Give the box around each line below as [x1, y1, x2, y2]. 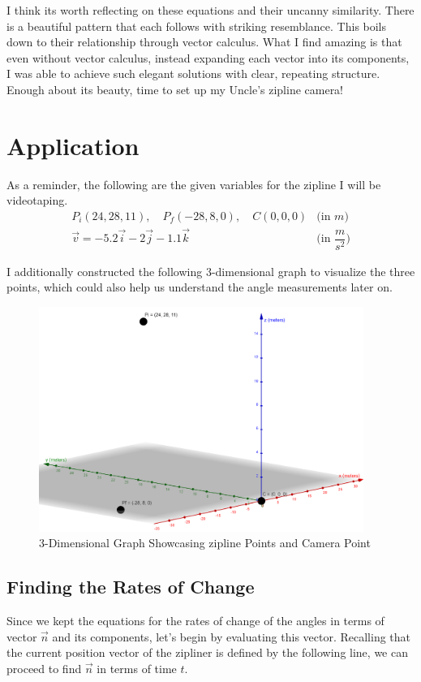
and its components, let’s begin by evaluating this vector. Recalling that [52, 628, 411, 645]
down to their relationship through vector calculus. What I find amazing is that [6, 33, 402, 50]
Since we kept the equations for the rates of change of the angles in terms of [6, 612, 384, 629]
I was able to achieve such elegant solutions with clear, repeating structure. [6, 65, 380, 82]
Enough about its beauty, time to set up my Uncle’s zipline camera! [6, 80, 344, 97]
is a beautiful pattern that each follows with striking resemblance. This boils [6, 17, 387, 34]
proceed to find [6, 660, 82, 677]
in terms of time [97, 660, 177, 677]
